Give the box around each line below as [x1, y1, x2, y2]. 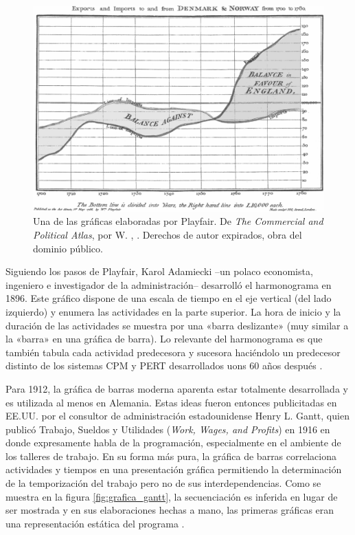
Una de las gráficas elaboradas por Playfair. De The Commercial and [33, 214, 323, 228]
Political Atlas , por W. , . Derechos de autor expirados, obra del [33, 227, 302, 241]
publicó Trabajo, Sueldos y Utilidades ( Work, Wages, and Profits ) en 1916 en [5, 422, 330, 436]
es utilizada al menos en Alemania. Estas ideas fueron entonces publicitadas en [5, 395, 337, 409]
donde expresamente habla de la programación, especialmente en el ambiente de [5, 435, 341, 450]
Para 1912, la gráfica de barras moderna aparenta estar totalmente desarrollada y [5, 381, 348, 395]
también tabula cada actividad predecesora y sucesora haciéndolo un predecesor [5, 345, 341, 359]
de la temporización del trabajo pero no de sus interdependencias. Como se [5, 476, 321, 490]
